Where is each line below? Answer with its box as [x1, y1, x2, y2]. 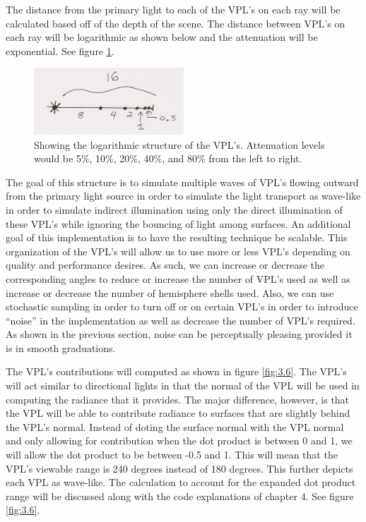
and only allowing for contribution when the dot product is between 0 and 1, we [6, 433, 353, 448]
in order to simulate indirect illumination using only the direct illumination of [6, 202, 343, 217]
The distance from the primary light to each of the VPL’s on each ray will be [6, 2, 341, 16]
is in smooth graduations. [6, 340, 116, 355]
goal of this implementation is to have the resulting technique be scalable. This [6, 230, 348, 245]
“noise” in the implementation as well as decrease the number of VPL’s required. [6, 312, 355, 327]
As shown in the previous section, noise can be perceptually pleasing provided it [6, 327, 353, 341]
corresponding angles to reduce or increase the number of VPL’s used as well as [6, 271, 350, 286]
